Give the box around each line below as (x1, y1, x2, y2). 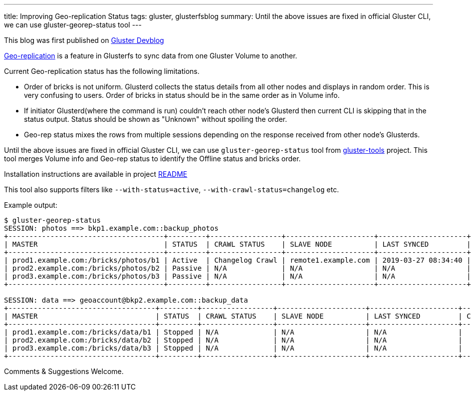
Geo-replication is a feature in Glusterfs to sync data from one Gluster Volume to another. (4, 51, 297, 60)
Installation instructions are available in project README (4, 170, 188, 178)
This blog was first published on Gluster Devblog (4, 36, 164, 44)
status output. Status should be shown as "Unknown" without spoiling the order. (24, 115, 287, 123)
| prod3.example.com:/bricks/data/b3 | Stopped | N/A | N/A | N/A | (4, 344, 463, 352)
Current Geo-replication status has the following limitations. (4, 67, 200, 75)
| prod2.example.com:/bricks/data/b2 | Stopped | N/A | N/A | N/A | (4, 336, 463, 344)
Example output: (4, 201, 57, 209)
